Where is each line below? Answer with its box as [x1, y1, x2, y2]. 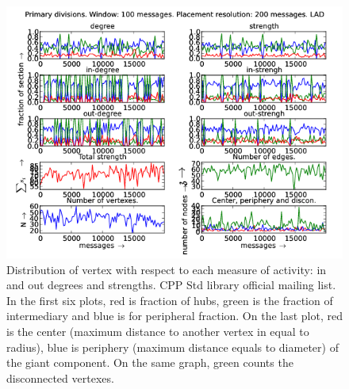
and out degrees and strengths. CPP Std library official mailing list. [6, 276, 336, 293]
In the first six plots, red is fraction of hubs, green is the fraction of [6, 292, 333, 308]
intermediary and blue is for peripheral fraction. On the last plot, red [6, 307, 343, 324]
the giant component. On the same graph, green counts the [6, 354, 293, 371]
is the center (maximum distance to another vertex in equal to [6, 322, 309, 339]
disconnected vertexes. [6, 369, 114, 386]
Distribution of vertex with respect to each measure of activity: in [6, 261, 327, 277]
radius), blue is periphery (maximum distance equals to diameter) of [6, 338, 339, 355]
